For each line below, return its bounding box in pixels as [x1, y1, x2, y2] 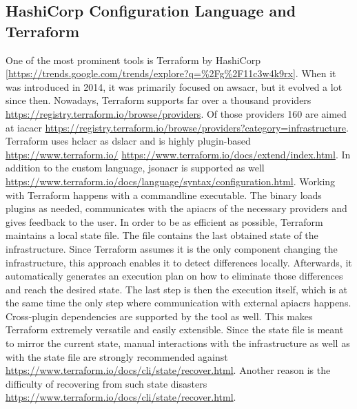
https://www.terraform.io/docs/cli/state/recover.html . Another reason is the [6, 363, 331, 377]
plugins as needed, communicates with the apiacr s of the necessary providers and [6, 201, 347, 216]
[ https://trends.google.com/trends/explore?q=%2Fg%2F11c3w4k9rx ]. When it [6, 66, 336, 81]
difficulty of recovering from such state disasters [6, 376, 207, 390]
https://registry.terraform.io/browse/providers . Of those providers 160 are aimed [6, 106, 347, 120]
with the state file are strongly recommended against [6, 349, 228, 364]
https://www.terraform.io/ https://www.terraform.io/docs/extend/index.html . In [6, 147, 351, 161]
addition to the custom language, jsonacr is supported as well [6, 160, 265, 175]
